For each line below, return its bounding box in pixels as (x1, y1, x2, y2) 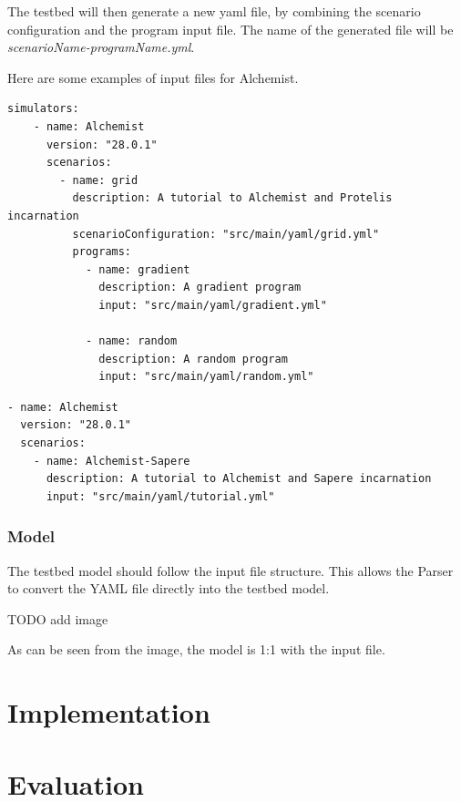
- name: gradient (85, 262, 190, 276)
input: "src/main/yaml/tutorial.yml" (46, 489, 275, 503)
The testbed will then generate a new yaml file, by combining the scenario (7, 2, 421, 20)
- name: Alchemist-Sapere (33, 454, 190, 468)
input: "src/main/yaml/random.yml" (98, 370, 314, 384)
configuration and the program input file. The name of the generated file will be (7, 19, 454, 38)
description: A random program (98, 352, 288, 365)
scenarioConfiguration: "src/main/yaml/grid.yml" (72, 227, 380, 241)
